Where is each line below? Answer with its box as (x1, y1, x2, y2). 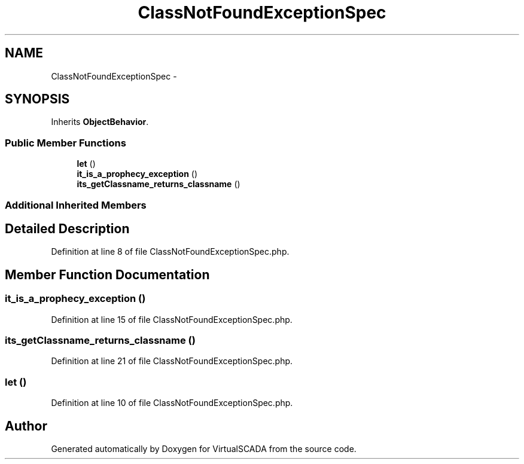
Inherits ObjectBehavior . (51, 117, 149, 127)
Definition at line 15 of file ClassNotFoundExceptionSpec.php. (51, 314, 293, 325)
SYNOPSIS (5, 91, 70, 107)
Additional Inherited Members (5, 199, 147, 211)
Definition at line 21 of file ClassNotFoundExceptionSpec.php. (51, 356, 293, 367)
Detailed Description (5, 221, 130, 236)
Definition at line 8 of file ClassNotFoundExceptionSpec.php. (51, 246, 290, 257)
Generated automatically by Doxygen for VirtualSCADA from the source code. (51, 443, 357, 454)
